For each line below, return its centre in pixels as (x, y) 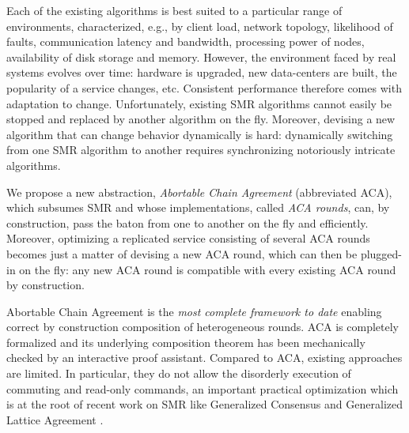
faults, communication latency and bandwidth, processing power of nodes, (186, 41)
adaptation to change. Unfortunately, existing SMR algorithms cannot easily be (199, 103)
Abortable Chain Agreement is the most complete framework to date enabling (194, 311)
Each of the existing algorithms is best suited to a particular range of (174, 10)
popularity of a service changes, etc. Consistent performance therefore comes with (204, 87)
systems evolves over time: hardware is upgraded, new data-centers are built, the (202, 72)
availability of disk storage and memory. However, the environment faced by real (201, 56)
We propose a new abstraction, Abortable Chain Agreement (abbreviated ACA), (199, 192)
